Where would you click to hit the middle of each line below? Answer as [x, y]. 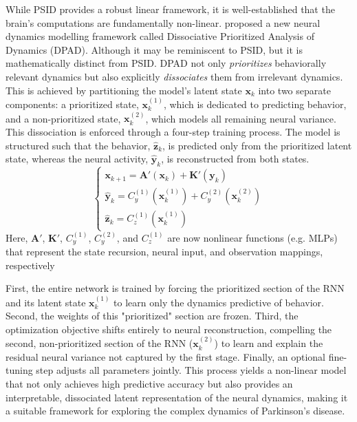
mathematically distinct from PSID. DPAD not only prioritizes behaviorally [166, 63]
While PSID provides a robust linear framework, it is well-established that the [170, 9]
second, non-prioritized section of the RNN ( [99, 343]
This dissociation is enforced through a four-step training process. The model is [173, 131]
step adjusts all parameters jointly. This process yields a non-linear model [191, 370]
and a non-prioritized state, [63, 118]
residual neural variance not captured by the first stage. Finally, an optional [166, 356]
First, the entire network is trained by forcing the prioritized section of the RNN [175, 288]
